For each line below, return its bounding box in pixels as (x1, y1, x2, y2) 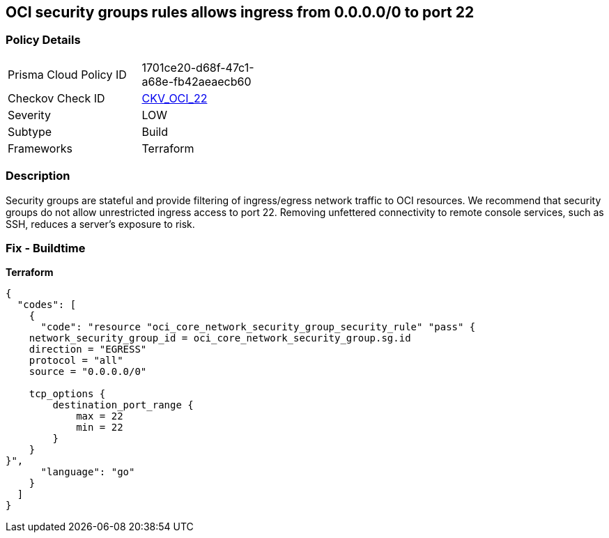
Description (6, 169, 70, 183)
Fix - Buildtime (6, 240, 86, 255)
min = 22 (76, 422, 123, 433)
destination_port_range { (52, 399, 194, 411)
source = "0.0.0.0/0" (29, 366, 147, 378)
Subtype (8, 124, 52, 139)
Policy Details (6, 33, 81, 47)
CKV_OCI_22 (141, 91, 208, 105)
